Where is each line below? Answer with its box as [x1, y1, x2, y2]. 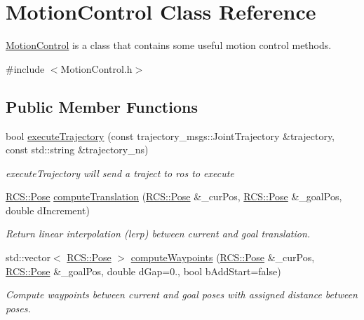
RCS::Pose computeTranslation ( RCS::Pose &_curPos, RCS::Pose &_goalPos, [6, 189, 342, 204]
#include [6, 61, 45, 76]
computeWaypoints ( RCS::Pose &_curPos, [130, 250, 315, 265]
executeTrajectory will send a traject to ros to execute [6, 165, 234, 180]
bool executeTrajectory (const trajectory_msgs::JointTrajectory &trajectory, [6, 128, 335, 143]
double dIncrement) [6, 202, 90, 217]
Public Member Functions [6, 95, 198, 117]
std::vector [6, 250, 50, 265]
